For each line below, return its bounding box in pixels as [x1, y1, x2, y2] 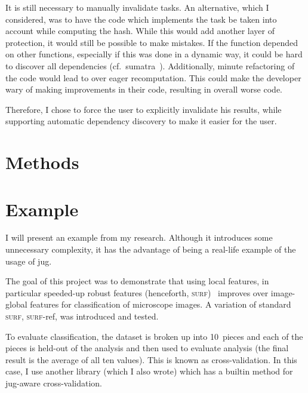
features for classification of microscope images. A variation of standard [30, 298, 291, 311]
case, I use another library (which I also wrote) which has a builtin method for [5, 365, 293, 377]
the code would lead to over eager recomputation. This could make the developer [5, 71, 301, 84]
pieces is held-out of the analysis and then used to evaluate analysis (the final [5, 342, 289, 354]
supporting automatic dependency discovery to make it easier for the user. [5, 115, 277, 127]
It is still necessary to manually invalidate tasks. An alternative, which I [5, 1, 269, 13]
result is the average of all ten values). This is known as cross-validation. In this [5, 353, 297, 366]
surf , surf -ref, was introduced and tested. [5, 310, 159, 322]
